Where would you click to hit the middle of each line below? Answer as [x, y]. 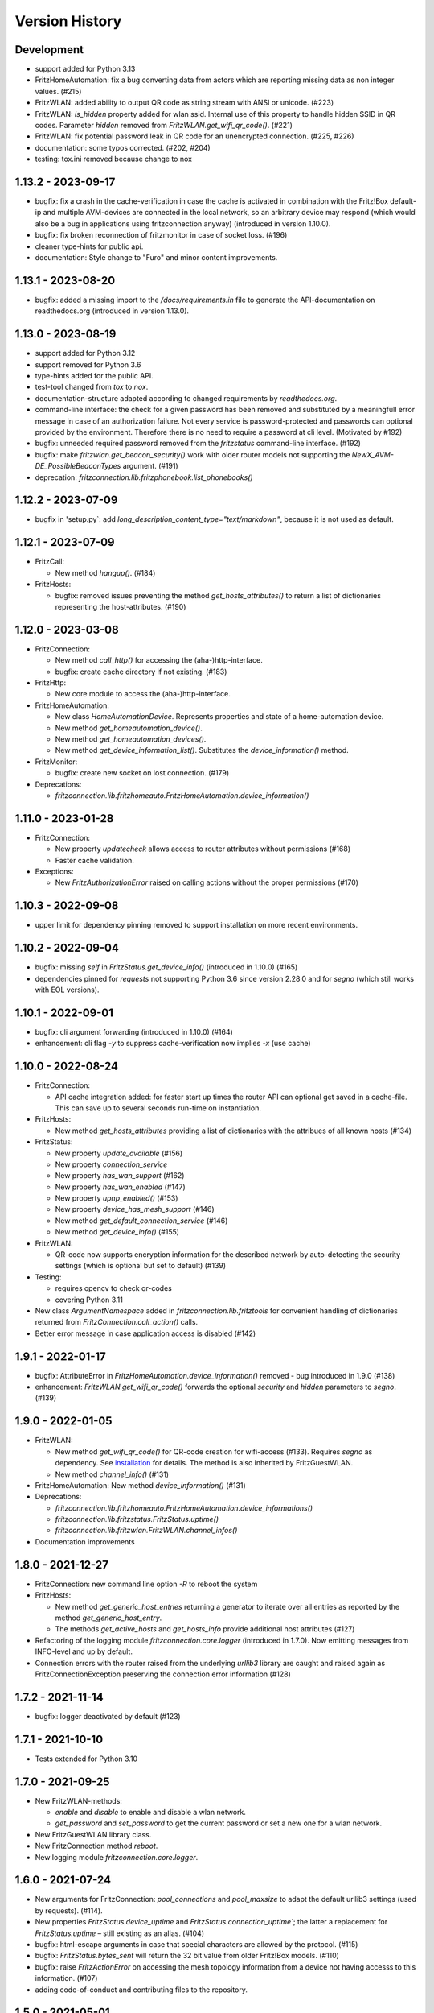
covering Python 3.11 [89, 1300]
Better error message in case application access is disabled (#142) [145, 1333]
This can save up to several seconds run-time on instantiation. [158, 1108]
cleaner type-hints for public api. [89, 246]
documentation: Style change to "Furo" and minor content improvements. [156, 258]
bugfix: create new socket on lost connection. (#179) [142, 773]
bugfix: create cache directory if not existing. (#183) [141, 672]
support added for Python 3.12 [85, 353]
